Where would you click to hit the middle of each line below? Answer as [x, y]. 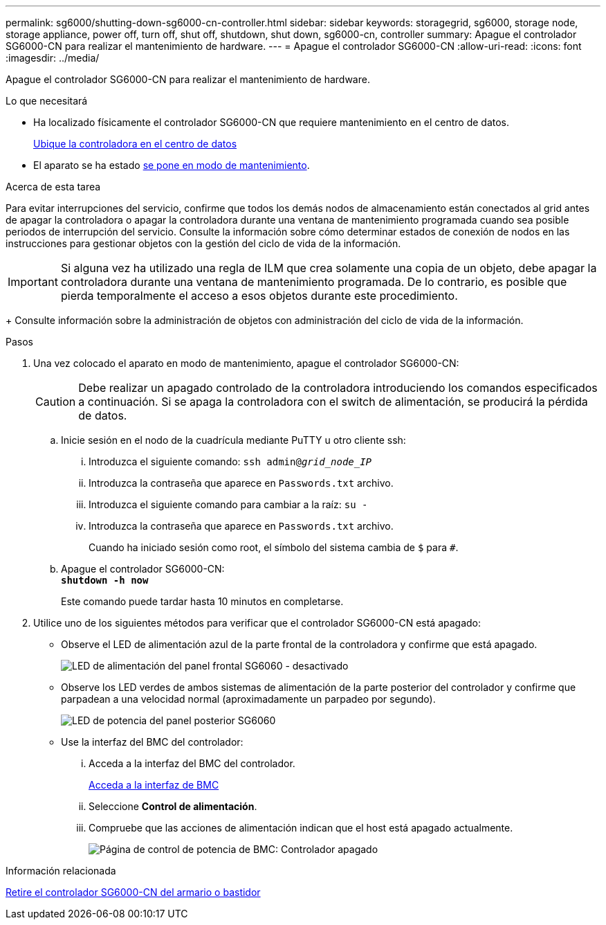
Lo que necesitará [47, 101]
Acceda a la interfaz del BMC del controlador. [192, 763]
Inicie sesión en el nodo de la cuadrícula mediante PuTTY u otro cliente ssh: [233, 440]
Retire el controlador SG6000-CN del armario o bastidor [133, 892]
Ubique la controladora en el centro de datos [135, 144]
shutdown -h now [105, 580]
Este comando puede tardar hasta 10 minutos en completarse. [202, 601]
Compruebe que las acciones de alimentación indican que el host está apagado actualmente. [301, 828]
